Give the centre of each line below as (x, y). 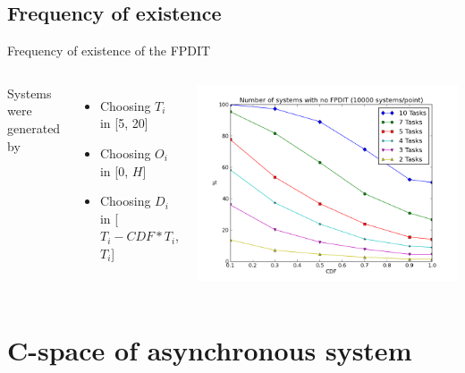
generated (34, 127)
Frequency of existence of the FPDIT (109, 51)
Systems (30, 93)
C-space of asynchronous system (210, 349)
